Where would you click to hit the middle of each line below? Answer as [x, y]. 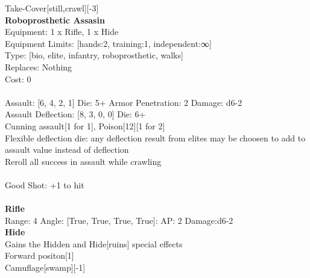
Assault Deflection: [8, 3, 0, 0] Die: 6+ [75, 114]
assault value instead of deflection [67, 150]
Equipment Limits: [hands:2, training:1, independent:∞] [108, 43]
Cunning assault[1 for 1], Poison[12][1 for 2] [85, 125]
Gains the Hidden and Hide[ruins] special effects [94, 243]
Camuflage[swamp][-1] [45, 267]
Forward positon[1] [40, 255]
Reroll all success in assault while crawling [83, 161]
